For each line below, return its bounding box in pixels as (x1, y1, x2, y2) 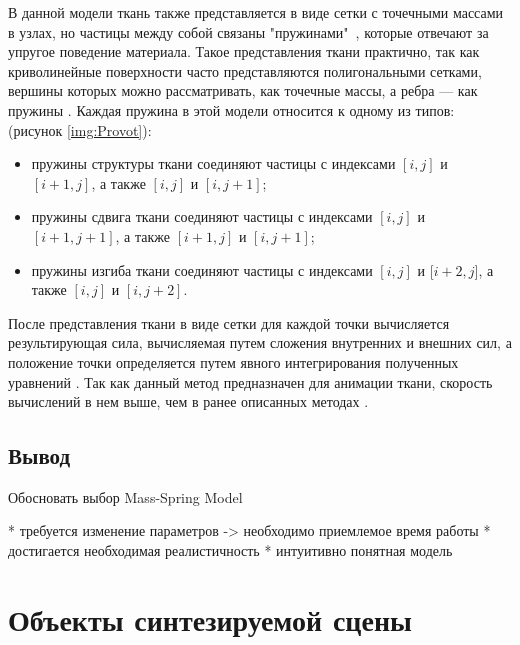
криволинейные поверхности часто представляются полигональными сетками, (8, 60, 482, 81)
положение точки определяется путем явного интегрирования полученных (8, 351, 459, 372)
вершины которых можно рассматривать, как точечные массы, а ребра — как (8, 80, 478, 101)
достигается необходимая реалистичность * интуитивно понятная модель (8, 540, 453, 561)
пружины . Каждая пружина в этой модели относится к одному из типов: (8, 99, 455, 120)
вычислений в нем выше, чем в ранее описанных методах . (8, 391, 369, 412)
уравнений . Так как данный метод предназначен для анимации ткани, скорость (8, 371, 493, 392)
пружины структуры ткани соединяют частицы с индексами (31, 153, 396, 174)
